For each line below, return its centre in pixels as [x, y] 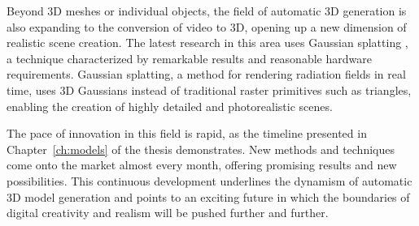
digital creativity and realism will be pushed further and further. [168, 213]
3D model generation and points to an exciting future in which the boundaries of [208, 196]
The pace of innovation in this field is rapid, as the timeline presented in [187, 133]
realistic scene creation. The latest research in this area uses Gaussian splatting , [207, 43]
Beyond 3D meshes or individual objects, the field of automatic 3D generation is [207, 11]
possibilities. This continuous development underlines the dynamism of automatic [209, 180]
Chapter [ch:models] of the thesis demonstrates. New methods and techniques [201, 149]
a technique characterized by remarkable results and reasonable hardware [189, 58]
